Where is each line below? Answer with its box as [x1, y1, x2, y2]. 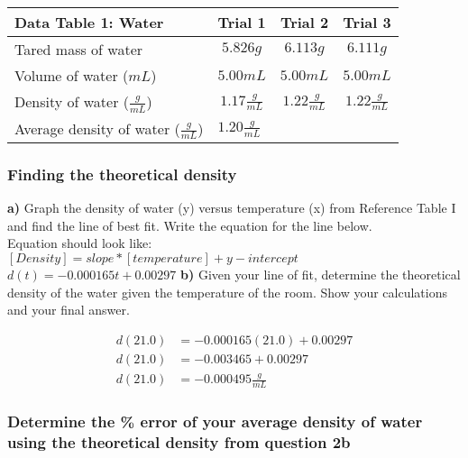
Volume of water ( [14, 65, 129, 86]
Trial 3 [343, 12, 391, 32]
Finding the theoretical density [7, 162, 237, 185]
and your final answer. [7, 300, 130, 319]
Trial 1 [217, 12, 266, 32]
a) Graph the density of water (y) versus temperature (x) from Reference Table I [7, 198, 456, 217]
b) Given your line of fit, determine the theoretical [180, 265, 461, 284]
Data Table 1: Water [14, 12, 164, 32]
